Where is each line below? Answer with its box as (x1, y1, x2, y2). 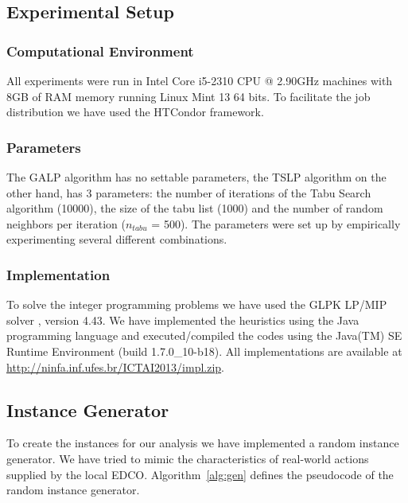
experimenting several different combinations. (6, 231, 227, 248)
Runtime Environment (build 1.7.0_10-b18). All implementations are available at (6, 342, 402, 359)
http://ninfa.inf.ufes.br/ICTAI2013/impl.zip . (6, 358, 224, 375)
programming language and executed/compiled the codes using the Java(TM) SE (6, 327, 402, 344)
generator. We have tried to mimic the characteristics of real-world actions (6, 450, 369, 466)
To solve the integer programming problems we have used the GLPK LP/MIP (6, 296, 387, 313)
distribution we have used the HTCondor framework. (6, 103, 264, 120)
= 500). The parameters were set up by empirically (151, 215, 401, 232)
